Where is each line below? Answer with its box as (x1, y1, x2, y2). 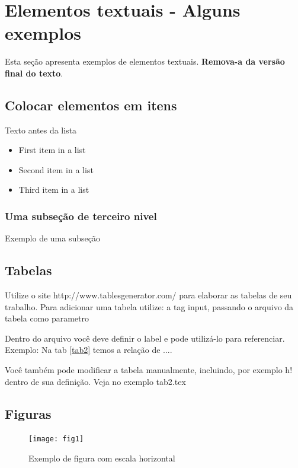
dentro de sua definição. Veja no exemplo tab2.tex (5, 375, 186, 387)
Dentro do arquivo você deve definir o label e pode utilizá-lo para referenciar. (5, 332, 285, 344)
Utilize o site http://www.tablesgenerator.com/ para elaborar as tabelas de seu (5, 289, 292, 301)
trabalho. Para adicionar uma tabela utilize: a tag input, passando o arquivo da (5, 300, 294, 313)
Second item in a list (18, 163, 94, 176)
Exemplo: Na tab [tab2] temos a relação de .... (5, 343, 172, 356)
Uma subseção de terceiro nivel (5, 209, 157, 223)
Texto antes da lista (5, 123, 77, 136)
